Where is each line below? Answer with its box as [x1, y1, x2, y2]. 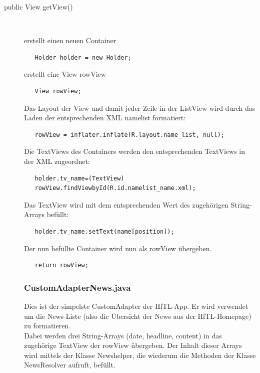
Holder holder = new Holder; [34, 54, 131, 61]
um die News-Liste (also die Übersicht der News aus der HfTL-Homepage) [24, 310, 251, 321]
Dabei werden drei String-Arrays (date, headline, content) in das [24, 330, 222, 340]
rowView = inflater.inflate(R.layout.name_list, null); [34, 131, 224, 138]
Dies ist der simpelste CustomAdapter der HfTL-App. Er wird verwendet [24, 300, 248, 311]
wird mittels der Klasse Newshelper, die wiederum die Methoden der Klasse [24, 349, 256, 360]
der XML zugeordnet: [24, 155, 90, 166]
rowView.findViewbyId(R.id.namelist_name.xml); [34, 184, 196, 192]
